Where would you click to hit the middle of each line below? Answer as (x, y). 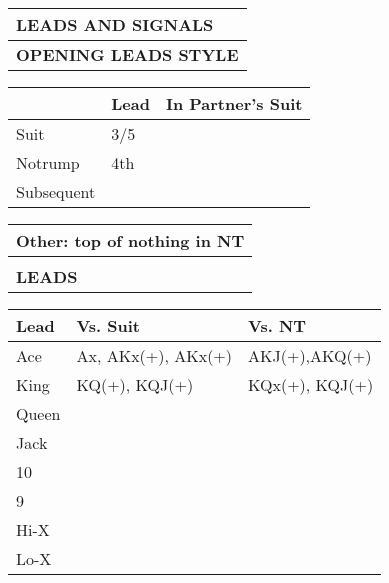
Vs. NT (277, 325)
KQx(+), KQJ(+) (311, 384)
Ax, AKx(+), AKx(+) (154, 355)
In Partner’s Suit (234, 103)
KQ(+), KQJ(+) (135, 384)
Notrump (48, 162)
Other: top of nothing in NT (130, 240)
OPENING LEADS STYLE (127, 54)
